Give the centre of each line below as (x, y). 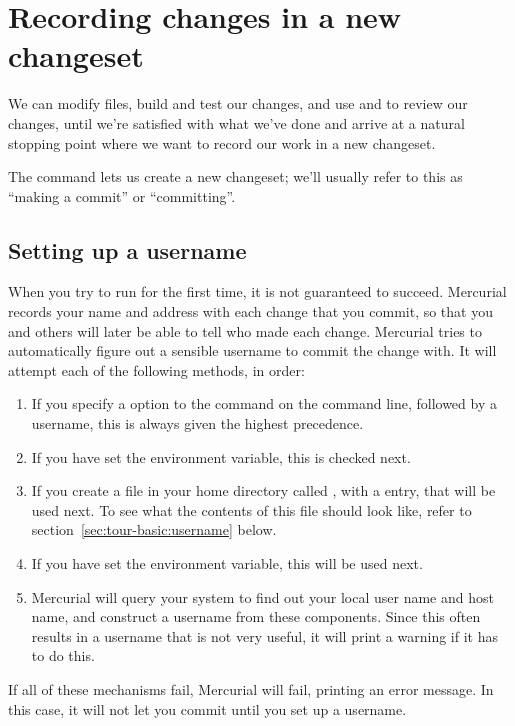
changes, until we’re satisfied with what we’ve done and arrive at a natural (236, 122)
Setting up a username (127, 249)
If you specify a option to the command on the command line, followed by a (264, 403)
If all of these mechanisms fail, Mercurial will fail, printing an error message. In (251, 688)
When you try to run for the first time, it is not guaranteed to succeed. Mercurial (257, 291)
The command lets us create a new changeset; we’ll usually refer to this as (235, 176)
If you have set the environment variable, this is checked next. (221, 456)
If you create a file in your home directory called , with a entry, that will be (263, 490)
